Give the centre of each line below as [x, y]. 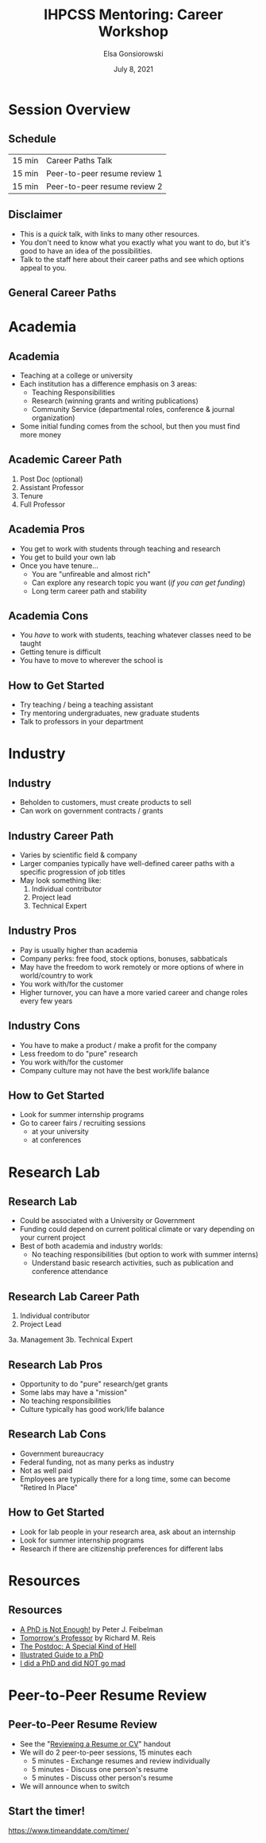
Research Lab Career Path [74, 1296]
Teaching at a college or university [76, 375]
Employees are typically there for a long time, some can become [125, 1479]
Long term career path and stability [89, 590]
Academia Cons [48, 616]
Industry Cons [44, 1026]
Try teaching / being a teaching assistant [86, 705]
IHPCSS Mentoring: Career [133, 15]
